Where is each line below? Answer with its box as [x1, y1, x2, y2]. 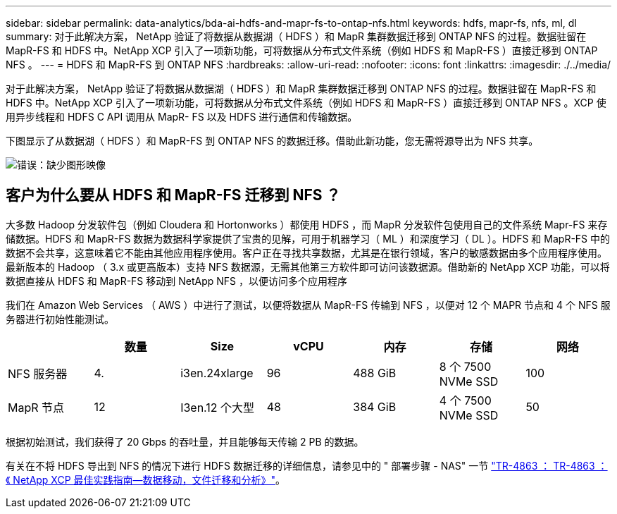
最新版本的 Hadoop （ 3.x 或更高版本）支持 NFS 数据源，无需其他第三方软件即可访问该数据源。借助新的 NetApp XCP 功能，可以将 [6, 260, 610, 273]
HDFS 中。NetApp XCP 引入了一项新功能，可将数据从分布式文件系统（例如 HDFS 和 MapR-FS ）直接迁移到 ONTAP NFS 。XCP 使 [6, 97, 606, 109]
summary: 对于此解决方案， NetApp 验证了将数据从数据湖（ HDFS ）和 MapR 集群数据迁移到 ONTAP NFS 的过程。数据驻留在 [6, 30, 587, 42]
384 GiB [353, 399, 397, 414]
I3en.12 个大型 [180, 400, 255, 415]
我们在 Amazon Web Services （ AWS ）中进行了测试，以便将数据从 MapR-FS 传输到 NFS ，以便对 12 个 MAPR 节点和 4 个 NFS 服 [6, 298, 611, 311]
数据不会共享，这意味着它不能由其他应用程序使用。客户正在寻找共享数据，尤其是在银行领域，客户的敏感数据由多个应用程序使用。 [6, 246, 607, 259]
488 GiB [353, 365, 397, 380]
